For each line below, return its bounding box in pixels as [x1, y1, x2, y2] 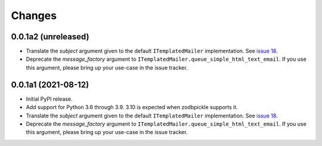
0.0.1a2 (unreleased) [11, 32, 89, 42]
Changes [11, 9, 57, 22]
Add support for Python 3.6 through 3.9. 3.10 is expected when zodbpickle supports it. [26, 104, 238, 111]
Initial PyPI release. [26, 95, 73, 102]
